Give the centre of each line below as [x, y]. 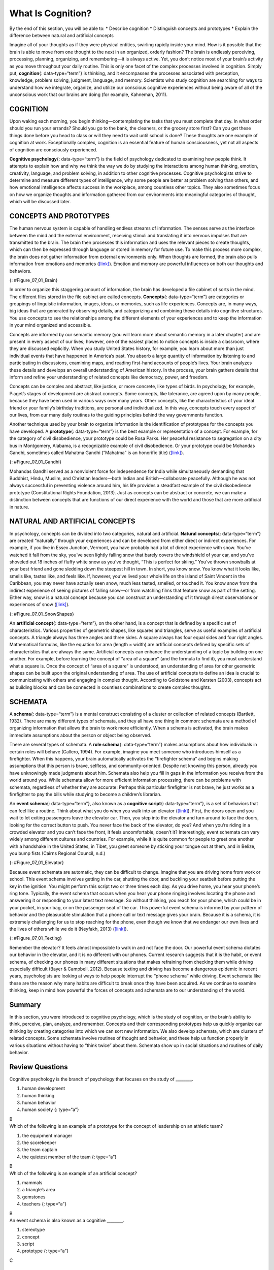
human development [44, 1088]
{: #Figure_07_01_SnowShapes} [42, 614]
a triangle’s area [39, 1190]
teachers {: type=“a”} [44, 1204]
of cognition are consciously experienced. [53, 149]
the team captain [40, 1150]
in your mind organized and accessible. [50, 325]
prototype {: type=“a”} [45, 1251]
